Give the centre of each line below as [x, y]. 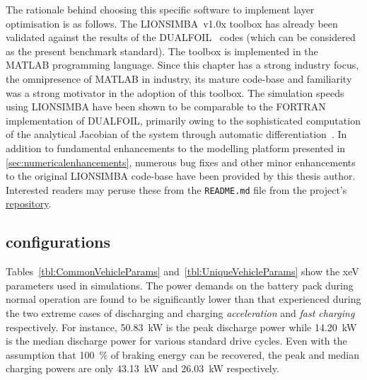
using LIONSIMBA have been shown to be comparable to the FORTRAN [166, 106]
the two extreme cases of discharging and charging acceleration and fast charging [180, 312]
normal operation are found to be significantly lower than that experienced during [183, 299]
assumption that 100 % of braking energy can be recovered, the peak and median [183, 354]
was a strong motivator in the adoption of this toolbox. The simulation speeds [175, 92]
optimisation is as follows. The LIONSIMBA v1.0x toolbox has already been [172, 23]
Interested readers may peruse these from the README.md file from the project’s [176, 189]
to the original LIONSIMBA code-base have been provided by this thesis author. [181, 176]
